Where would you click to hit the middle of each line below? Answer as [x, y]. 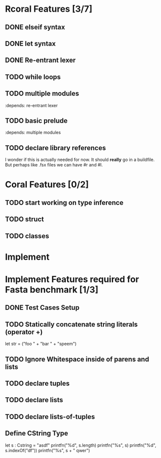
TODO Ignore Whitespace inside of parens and [77, 359]
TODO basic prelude [36, 121]
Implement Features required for [72, 279]
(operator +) [24, 332]
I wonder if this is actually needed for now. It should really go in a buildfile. [80, 160]
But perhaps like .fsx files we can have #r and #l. [54, 165]
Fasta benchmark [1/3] [52, 289]
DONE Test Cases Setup [42, 308]
